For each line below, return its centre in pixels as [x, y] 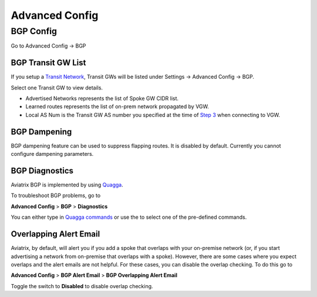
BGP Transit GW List [48, 63]
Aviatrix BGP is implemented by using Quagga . [67, 185]
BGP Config [34, 31]
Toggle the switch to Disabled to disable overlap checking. [82, 286]
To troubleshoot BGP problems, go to [56, 196]
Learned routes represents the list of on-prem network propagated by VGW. [117, 106]
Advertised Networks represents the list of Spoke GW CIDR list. [102, 99]
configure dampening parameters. [52, 154]
